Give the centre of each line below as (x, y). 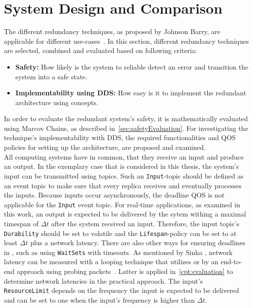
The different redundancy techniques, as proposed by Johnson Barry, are (112, 31)
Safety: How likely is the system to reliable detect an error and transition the (132, 66)
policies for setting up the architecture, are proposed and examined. (105, 147)
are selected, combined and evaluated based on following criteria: (100, 50)
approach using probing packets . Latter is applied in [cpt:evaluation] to (125, 271)
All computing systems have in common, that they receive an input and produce (124, 156)
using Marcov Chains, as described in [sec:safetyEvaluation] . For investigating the (126, 128)
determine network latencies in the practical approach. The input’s (103, 281)
